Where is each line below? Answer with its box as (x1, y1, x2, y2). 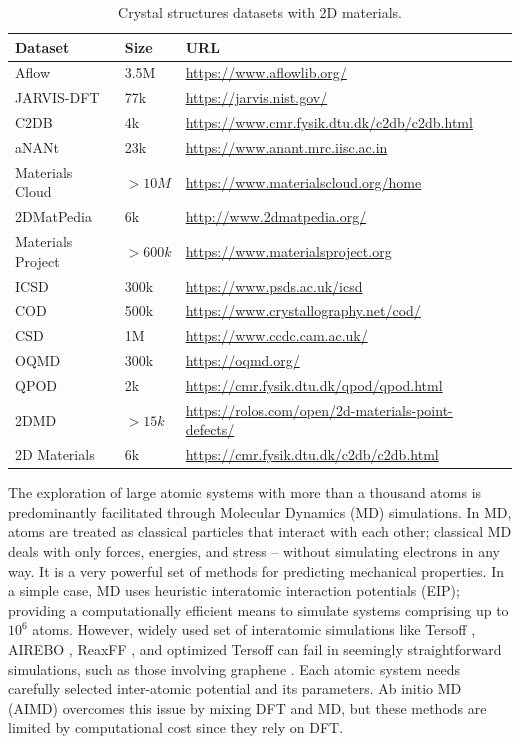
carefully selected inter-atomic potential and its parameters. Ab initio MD (8, 678, 462, 699)
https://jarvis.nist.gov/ (185, 87, 328, 108)
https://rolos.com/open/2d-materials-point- (185, 399, 453, 420)
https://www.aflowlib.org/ (185, 62, 347, 83)
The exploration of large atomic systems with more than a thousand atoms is (8, 482, 482, 503)
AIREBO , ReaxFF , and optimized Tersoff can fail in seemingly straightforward (8, 639, 502, 660)
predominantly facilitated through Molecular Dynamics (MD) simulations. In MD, (8, 501, 512, 522)
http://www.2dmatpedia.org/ (185, 206, 367, 227)
